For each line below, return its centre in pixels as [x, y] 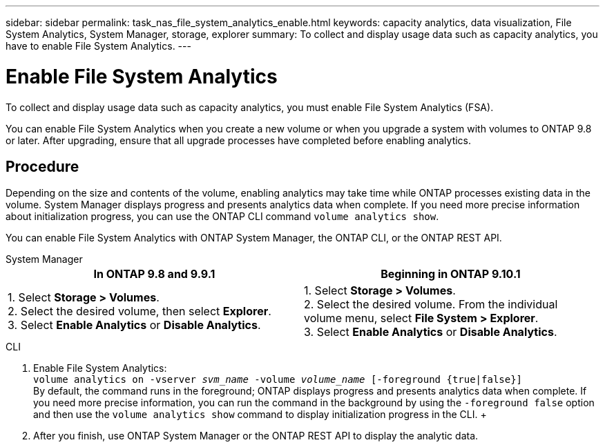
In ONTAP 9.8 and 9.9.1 [154, 274]
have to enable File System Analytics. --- [98, 46]
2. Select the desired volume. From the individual [431, 305]
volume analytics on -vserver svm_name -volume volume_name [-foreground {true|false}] [278, 380]
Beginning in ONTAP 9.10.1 [451, 274]
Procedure [42, 166]
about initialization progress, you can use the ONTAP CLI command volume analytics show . [222, 217]
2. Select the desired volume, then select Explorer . [140, 311]
